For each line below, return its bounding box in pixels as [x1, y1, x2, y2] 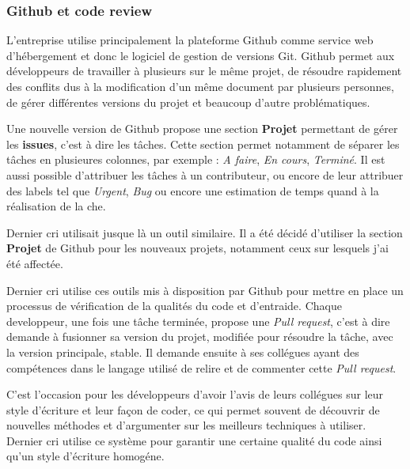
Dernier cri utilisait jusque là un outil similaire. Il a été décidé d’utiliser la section [6, 224, 403, 240]
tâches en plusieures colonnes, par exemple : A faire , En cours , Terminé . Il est [6, 151, 385, 168]
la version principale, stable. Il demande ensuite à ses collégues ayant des [6, 343, 359, 360]
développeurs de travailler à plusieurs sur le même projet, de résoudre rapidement [6, 62, 402, 79]
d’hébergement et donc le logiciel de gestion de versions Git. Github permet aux [6, 47, 395, 63]
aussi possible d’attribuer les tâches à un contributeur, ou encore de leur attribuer [6, 166, 404, 183]
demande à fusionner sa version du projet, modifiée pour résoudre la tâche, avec [6, 328, 393, 345]
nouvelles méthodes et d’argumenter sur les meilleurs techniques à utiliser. [6, 417, 366, 433]
